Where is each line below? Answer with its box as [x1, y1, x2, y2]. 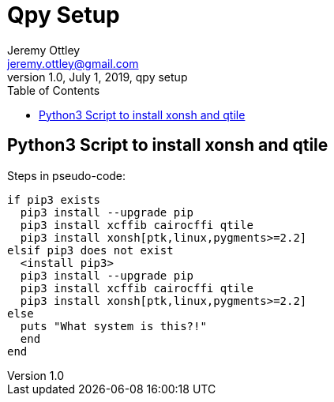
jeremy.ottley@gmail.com [7, 56, 139, 70]
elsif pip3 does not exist [7, 243, 174, 257]
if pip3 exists [7, 193, 101, 206]
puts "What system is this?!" [20, 319, 207, 332]
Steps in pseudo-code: [7, 168, 126, 182]
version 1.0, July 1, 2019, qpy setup [7, 70, 188, 84]
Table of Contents [7, 83, 100, 97]
